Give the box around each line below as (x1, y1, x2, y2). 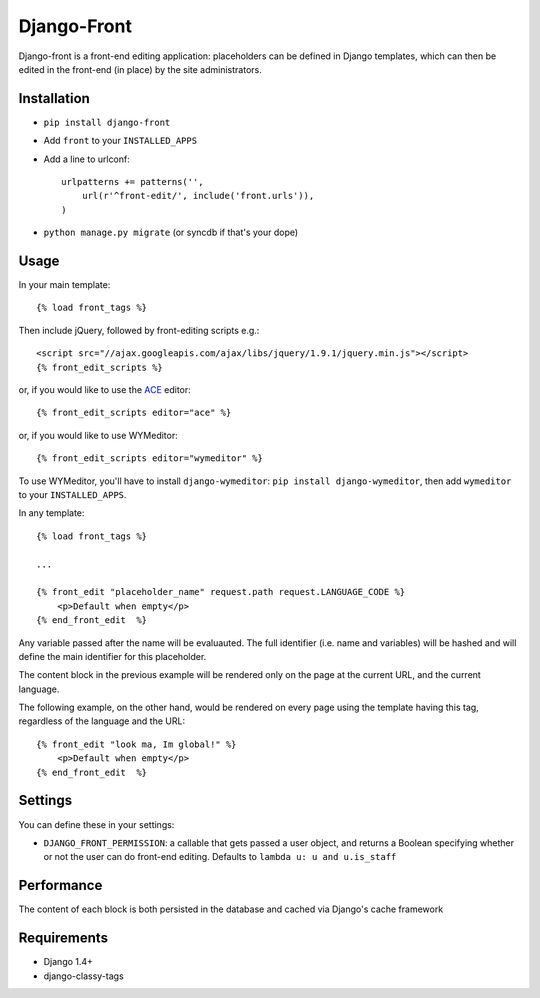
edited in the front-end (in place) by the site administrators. (18, 63, 262, 75)
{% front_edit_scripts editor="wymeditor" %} (36, 453, 264, 464)
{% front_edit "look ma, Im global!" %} (36, 738, 237, 750)
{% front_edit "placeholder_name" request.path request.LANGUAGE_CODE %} (36, 586, 406, 598)
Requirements (18, 930, 109, 947)
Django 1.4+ (43, 956, 94, 968)
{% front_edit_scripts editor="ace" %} (36, 407, 232, 419)
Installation (18, 90, 90, 107)
